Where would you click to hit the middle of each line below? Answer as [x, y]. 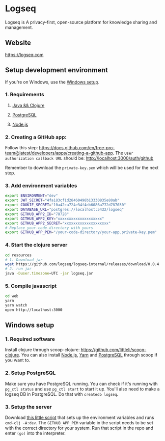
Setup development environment [56, 70]
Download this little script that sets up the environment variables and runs [80, 417]
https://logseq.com [24, 55]
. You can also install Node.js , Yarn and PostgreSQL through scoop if [88, 355]
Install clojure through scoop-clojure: [42, 350]
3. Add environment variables [41, 186]
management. [19, 27]
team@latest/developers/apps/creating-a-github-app [59, 153]
